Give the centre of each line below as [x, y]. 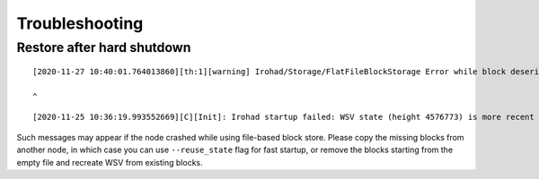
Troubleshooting [80, 23]
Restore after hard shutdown [104, 47]
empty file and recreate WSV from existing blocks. [110, 162]
